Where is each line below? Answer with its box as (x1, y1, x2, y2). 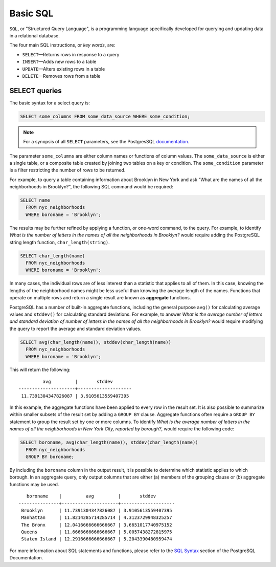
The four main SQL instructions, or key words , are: (9, 42, 116, 48)
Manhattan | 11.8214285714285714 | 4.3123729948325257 (21, 515, 172, 520)
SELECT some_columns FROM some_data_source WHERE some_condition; (20, 113, 190, 119)
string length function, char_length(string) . (9, 239, 110, 245)
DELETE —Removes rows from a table (22, 73, 101, 79)
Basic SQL (9, 8, 54, 19)
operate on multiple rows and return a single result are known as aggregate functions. (9, 295, 191, 301)
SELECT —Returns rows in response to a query (22, 51, 120, 57)
